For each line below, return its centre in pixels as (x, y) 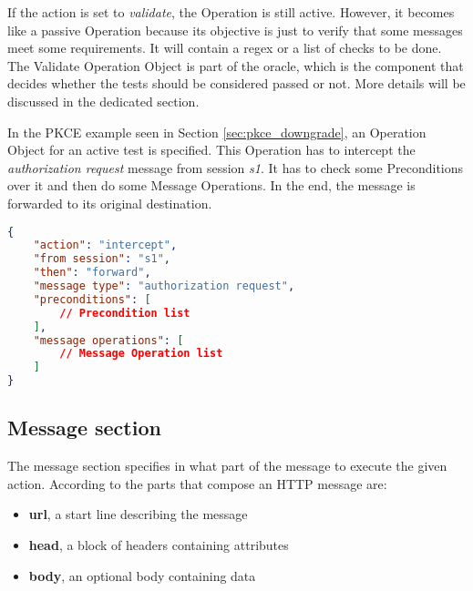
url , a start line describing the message (138, 514)
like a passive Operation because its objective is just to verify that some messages (235, 30)
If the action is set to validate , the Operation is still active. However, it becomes (231, 12)
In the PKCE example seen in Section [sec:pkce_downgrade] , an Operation (217, 132)
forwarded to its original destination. (110, 203)
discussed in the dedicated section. (103, 101)
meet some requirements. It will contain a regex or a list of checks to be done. (225, 48)
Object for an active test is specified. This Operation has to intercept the (211, 150)
